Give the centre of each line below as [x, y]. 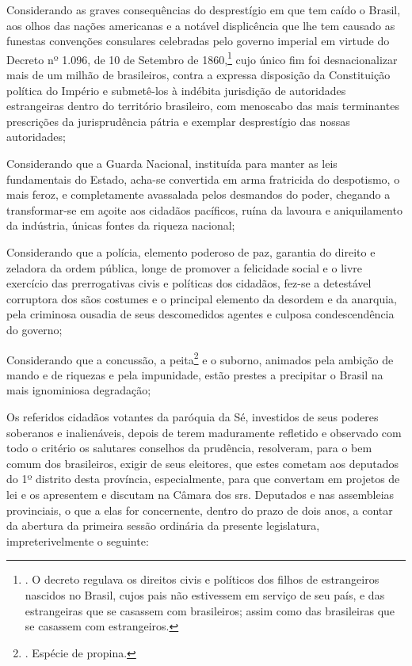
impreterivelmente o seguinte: [78, 540]
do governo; [34, 329]
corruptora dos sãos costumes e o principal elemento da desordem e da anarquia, [202, 298]
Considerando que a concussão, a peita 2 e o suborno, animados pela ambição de [200, 358]
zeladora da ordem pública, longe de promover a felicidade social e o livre [185, 267]
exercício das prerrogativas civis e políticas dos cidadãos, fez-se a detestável [189, 283]
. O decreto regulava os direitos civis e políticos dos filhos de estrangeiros [202, 579]
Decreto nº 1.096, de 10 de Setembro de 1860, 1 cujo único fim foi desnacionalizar [202, 58]
